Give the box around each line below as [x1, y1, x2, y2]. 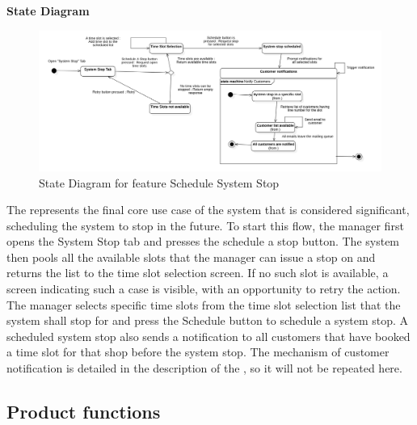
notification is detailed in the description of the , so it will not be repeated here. [6, 360, 402, 377]
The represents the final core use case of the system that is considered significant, [6, 201, 410, 218]
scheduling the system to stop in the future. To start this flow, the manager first [6, 217, 404, 234]
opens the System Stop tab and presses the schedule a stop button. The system [6, 233, 400, 250]
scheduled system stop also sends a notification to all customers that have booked [6, 327, 411, 344]
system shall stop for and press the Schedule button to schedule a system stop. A [6, 312, 409, 329]
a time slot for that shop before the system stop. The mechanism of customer [6, 343, 390, 360]
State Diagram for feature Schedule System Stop [39, 174, 280, 191]
